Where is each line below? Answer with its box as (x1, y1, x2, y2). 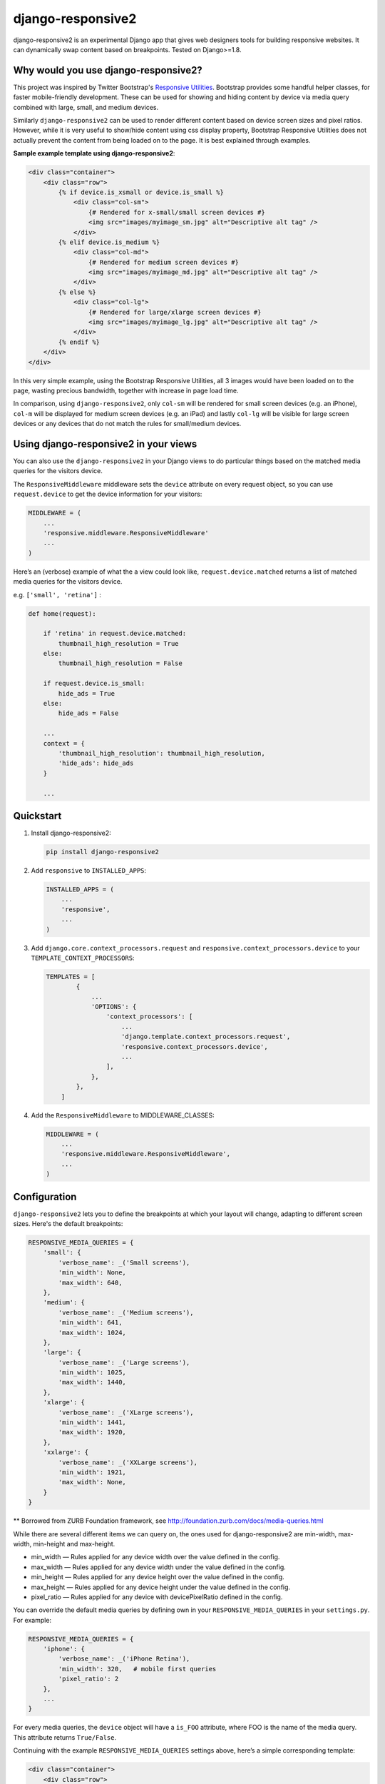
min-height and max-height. (33, 1539, 115, 1548)
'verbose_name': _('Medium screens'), (58, 1308, 194, 1317)
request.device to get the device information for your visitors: (13, 490, 202, 499)
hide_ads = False (58, 709, 119, 717)
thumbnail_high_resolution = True (58, 639, 179, 647)
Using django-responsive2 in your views (13, 437, 197, 450)
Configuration (13, 1190, 77, 1202)
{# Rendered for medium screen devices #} (88, 258, 239, 266)
